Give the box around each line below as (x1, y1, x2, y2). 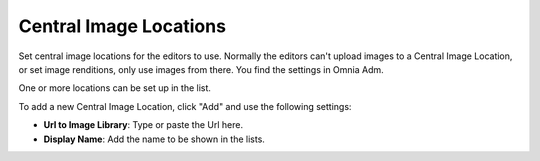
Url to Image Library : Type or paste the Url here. (43, 119, 244, 131)
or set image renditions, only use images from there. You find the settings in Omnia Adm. (18, 63, 384, 75)
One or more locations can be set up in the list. (18, 82, 212, 94)
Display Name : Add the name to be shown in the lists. (43, 133, 265, 145)
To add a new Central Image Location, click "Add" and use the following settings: (18, 100, 352, 112)
